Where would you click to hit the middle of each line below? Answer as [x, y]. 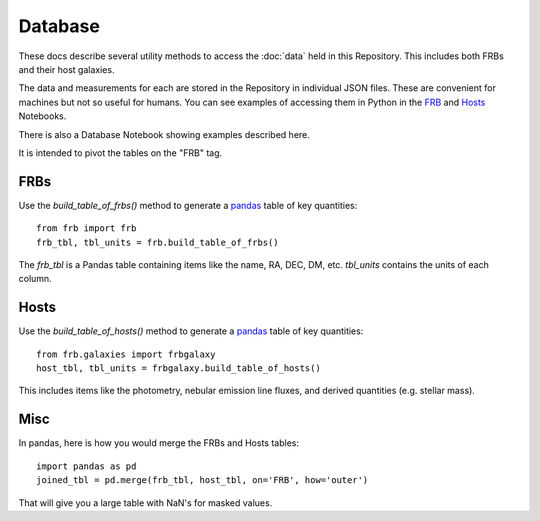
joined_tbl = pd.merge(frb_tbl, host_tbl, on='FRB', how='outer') [202, 480]
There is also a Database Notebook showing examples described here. [164, 134]
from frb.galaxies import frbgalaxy [126, 354]
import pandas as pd [86, 466]
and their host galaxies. [66, 69]
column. [35, 279]
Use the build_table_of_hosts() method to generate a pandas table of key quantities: [191, 331]
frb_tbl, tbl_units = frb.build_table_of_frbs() [157, 242]
